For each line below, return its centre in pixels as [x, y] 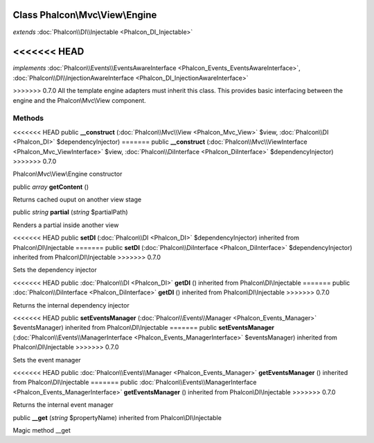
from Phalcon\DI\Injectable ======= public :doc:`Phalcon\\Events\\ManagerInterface [135, 383]
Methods [28, 118]
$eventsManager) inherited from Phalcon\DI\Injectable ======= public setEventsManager [144, 328]
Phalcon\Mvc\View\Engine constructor [68, 174]
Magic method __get [42, 430]
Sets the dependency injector [55, 270]
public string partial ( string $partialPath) [70, 212]
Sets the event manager [47, 360]
